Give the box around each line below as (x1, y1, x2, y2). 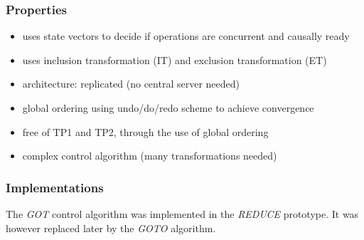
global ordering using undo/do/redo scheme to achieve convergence (22, 100, 314, 115)
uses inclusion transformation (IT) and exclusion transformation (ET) (22, 52, 327, 67)
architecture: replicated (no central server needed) (22, 76, 240, 91)
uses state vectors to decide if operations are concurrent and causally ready (22, 28, 350, 43)
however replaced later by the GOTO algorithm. (6, 220, 216, 235)
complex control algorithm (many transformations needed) (22, 148, 277, 163)
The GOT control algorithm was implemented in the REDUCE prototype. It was (6, 207, 359, 221)
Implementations (6, 178, 104, 196)
